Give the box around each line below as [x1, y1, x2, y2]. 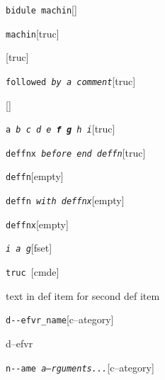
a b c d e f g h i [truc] [6, 121, 115, 136]
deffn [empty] [6, 169, 64, 184]
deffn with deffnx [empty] [6, 193, 125, 208]
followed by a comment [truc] [6, 73, 136, 88]
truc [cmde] [6, 264, 59, 279]
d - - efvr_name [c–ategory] [6, 312, 114, 327]
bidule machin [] [6, 2, 77, 16]
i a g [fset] [6, 240, 52, 255]
